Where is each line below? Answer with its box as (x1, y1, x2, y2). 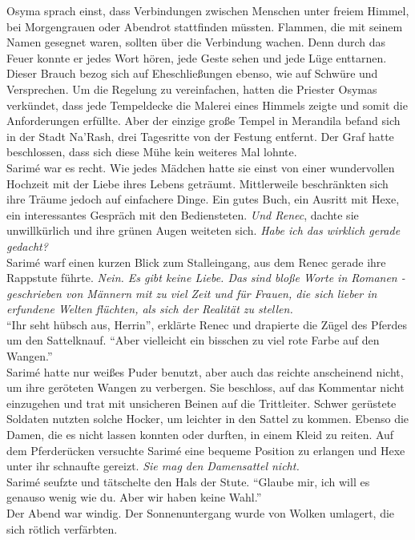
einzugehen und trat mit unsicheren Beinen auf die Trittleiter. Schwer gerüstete (6, 394, 397, 411)
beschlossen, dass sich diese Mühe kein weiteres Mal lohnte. (6, 143, 297, 160)
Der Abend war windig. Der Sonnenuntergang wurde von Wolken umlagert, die (6, 505, 395, 521)
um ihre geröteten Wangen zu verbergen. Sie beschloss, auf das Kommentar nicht (6, 379, 405, 396)
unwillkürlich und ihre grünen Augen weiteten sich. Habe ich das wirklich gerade (6, 222, 401, 239)
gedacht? (6, 237, 48, 254)
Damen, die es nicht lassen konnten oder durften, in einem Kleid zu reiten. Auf (6, 426, 394, 443)
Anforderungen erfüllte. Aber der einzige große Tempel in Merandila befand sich (6, 112, 401, 129)
